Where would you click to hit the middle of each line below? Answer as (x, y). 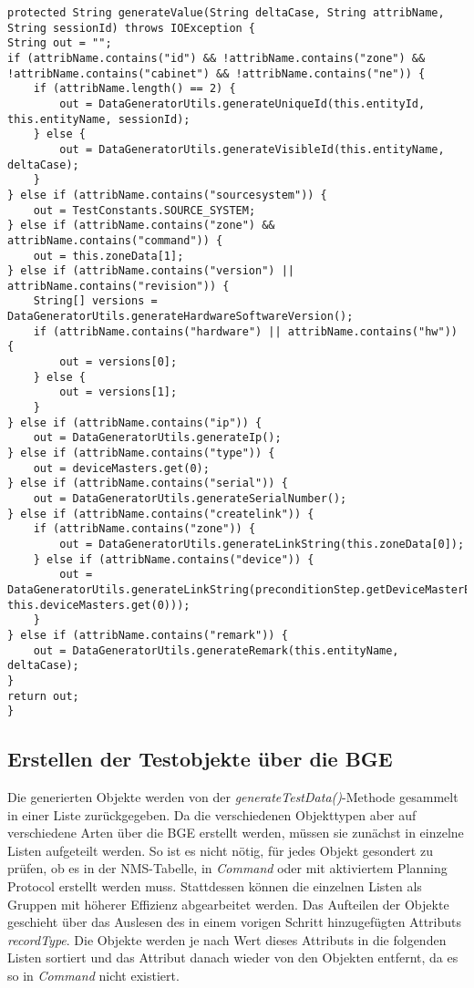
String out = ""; (60, 43)
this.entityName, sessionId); (99, 119)
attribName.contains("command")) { (115, 240)
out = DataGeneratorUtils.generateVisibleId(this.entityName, (252, 149)
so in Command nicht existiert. (93, 975)
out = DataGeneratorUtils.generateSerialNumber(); (190, 499)
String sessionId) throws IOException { (132, 28)
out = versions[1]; (118, 392)
